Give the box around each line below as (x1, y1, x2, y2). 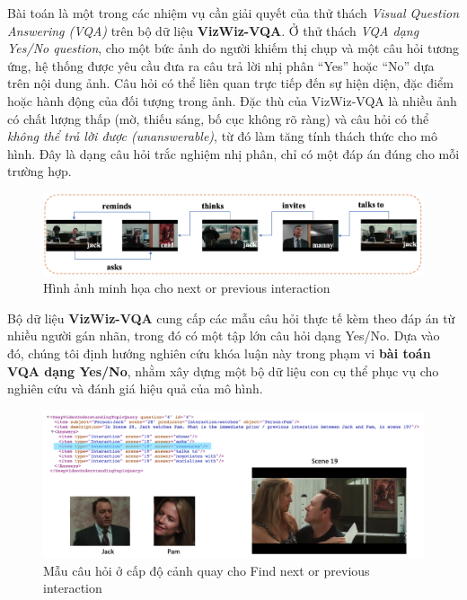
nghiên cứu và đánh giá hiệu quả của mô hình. (7, 379, 263, 398)
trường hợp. (7, 162, 72, 181)
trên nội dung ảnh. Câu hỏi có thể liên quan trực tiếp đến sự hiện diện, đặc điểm (7, 74, 454, 93)
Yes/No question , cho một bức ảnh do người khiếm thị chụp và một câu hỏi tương (7, 39, 460, 57)
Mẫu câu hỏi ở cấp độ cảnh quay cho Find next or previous (43, 560, 370, 579)
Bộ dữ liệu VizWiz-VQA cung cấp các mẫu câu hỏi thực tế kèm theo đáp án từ (7, 308, 455, 327)
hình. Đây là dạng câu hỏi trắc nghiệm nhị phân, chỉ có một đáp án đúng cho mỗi (7, 144, 460, 163)
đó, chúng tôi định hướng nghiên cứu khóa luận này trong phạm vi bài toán (7, 343, 431, 362)
